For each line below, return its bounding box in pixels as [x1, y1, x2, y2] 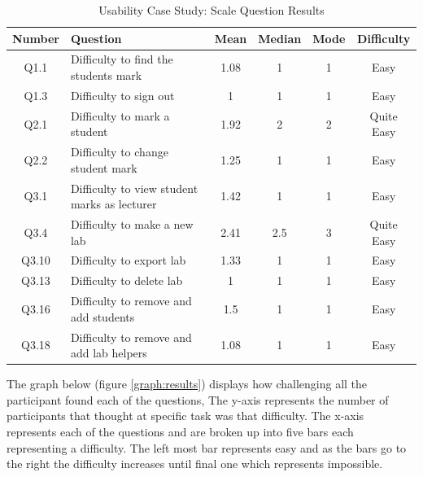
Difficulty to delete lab [70, 272, 183, 289]
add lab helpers [70, 344, 147, 361]
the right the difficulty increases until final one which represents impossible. [7, 455, 383, 472]
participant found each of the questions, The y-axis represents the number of [7, 391, 389, 408]
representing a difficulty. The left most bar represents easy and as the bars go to [7, 439, 407, 456]
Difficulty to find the [70, 50, 173, 68]
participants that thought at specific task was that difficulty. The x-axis [7, 407, 364, 424]
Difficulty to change [70, 143, 168, 160]
